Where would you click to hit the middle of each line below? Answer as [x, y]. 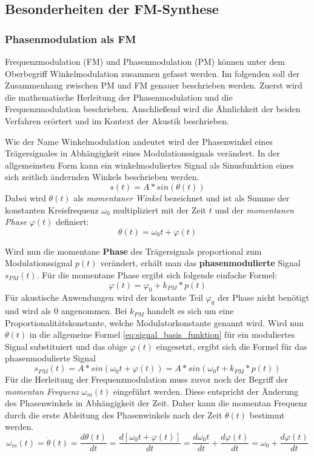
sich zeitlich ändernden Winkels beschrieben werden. [102, 177]
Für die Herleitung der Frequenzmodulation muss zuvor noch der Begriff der [147, 379]
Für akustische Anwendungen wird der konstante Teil [104, 297]
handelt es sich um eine [190, 311]
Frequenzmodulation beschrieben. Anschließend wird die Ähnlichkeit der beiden [153, 109]
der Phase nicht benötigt [263, 297]
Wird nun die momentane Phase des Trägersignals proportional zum [133, 251]
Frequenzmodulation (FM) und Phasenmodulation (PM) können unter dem [145, 61]
